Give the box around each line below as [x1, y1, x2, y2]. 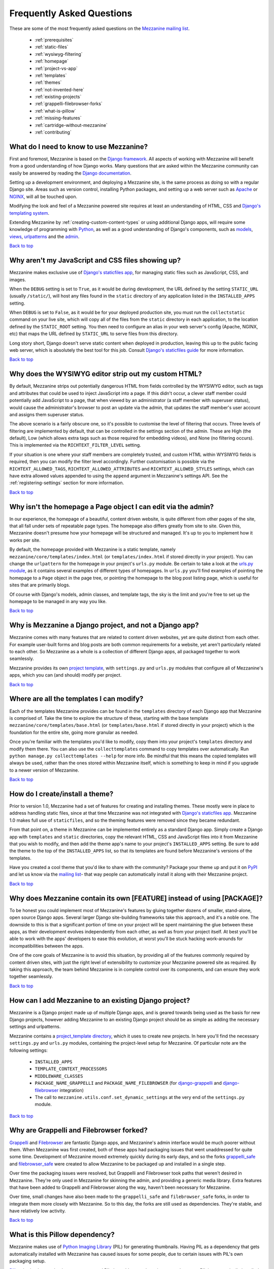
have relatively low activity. [9, 1208, 66, 1214]
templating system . [9, 210, 50, 216]
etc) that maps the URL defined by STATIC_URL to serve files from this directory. [9, 330, 179, 337]
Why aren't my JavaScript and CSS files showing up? [9, 256, 181, 265]
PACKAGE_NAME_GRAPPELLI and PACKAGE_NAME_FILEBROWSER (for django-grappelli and [35, 1080, 222, 1086]
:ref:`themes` [35, 79, 62, 86]
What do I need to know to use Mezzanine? [9, 142, 148, 151]
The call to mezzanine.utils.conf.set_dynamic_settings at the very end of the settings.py [35, 1094, 245, 1100]
